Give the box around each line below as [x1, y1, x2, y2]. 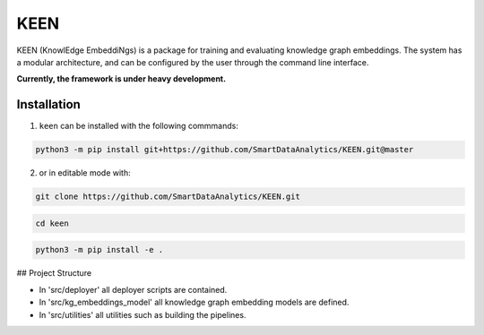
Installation [16, 97, 81, 112]
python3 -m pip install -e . [35, 245, 164, 255]
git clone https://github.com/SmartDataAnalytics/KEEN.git [35, 192, 300, 202]
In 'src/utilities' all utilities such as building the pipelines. [39, 309, 246, 320]
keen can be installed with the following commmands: [39, 121, 239, 132]
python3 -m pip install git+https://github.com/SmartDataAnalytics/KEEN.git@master [35, 144, 414, 155]
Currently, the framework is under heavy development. [16, 73, 227, 84]
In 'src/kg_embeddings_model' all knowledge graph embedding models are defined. [39, 296, 350, 308]
